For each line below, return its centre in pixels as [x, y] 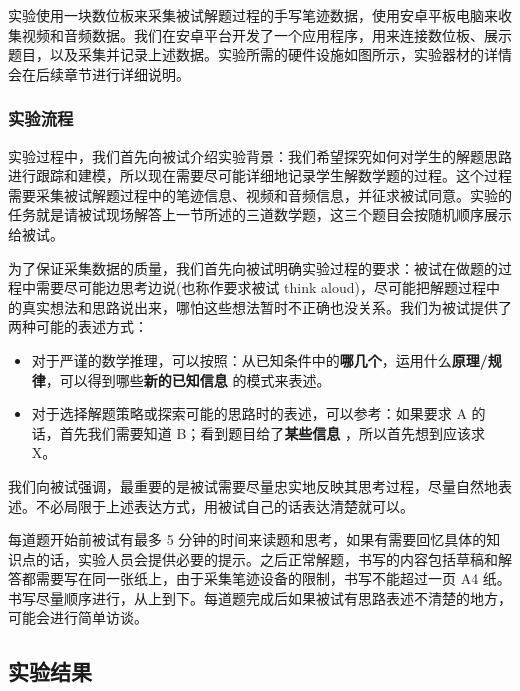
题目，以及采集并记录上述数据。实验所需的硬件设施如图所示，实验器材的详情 [260, 54]
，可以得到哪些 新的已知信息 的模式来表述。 [188, 379]
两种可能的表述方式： [78, 326]
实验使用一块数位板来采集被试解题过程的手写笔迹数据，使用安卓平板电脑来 [253, 15]
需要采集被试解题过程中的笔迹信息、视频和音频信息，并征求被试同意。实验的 [260, 194]
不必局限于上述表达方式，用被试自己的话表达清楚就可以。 [224, 505]
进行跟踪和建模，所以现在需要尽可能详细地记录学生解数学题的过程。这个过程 [260, 175]
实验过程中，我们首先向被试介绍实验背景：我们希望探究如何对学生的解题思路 [260, 155]
